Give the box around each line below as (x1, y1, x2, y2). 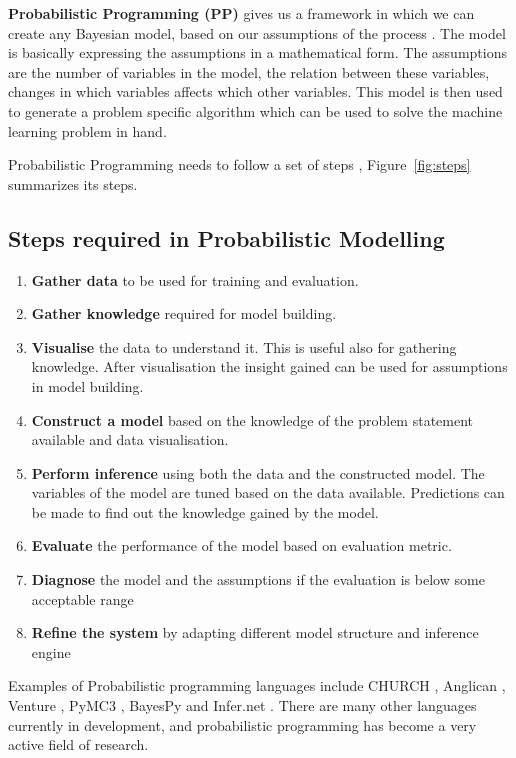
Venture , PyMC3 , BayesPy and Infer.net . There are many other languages (8, 695, 477, 716)
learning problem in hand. (8, 120, 167, 141)
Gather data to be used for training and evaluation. (31, 269, 359, 290)
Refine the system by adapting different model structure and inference (31, 622, 479, 643)
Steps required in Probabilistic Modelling (8, 222, 445, 253)
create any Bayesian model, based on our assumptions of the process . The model (8, 22, 506, 43)
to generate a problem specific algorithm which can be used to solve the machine (8, 100, 503, 121)
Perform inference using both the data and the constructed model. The (31, 462, 485, 483)
